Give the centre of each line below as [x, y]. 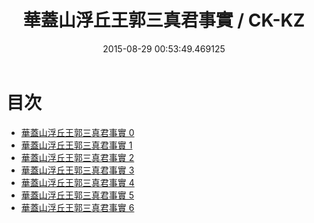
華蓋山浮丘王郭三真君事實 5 [77, 195]
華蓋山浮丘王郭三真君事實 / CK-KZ [164, 20]
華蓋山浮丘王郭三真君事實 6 [77, 207]
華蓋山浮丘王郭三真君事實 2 [77, 157]
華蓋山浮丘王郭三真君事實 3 [77, 170]
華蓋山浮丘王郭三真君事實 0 [77, 132]
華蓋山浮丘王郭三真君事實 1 [76, 145]
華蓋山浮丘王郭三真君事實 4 [77, 182]
